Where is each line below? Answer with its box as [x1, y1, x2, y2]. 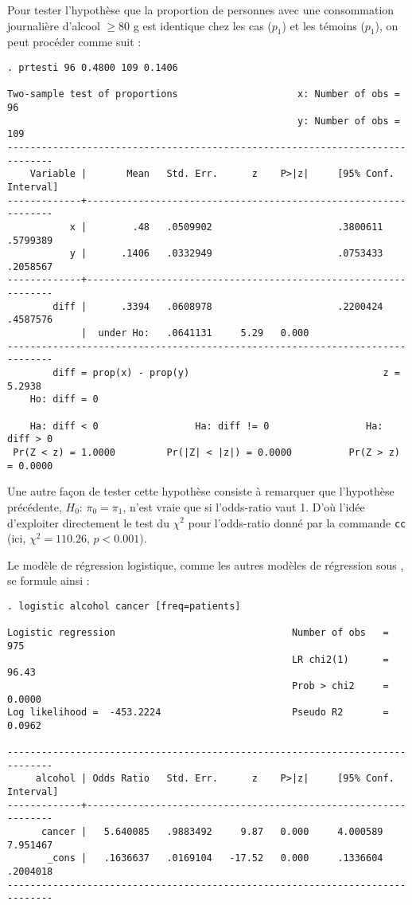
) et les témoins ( [282, 17, 365, 33]
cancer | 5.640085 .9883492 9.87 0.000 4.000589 [41, 826, 383, 838]
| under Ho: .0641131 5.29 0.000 [81, 327, 309, 339]
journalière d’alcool [7, 17, 100, 33]
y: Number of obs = [297, 115, 400, 127]
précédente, [7, 498, 62, 515]
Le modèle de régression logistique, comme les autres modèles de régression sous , [7, 556, 404, 573]
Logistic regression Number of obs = [7, 627, 389, 639]
